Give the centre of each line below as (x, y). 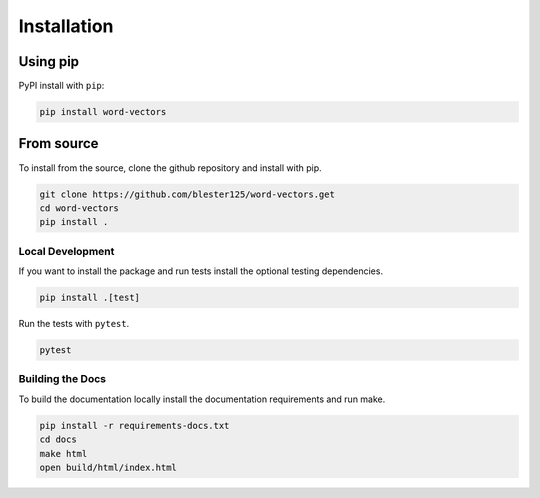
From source (58, 143)
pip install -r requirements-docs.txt (134, 425)
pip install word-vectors (103, 112)
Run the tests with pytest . (74, 324)
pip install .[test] (89, 298)
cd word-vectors (79, 208)
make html (63, 453)
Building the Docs (62, 379)
